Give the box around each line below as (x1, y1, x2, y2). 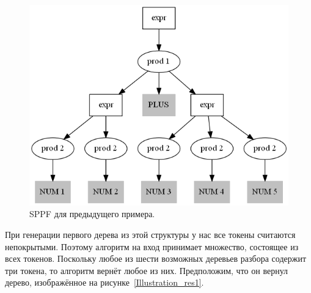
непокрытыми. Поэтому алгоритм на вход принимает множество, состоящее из (5, 240, 299, 253)
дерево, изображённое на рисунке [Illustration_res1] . (5, 276, 204, 289)
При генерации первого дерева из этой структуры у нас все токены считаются (5, 228, 296, 240)
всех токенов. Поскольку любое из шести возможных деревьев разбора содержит (5, 252, 307, 265)
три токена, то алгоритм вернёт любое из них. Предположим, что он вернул (5, 264, 288, 276)
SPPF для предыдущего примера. (29, 207, 155, 220)
